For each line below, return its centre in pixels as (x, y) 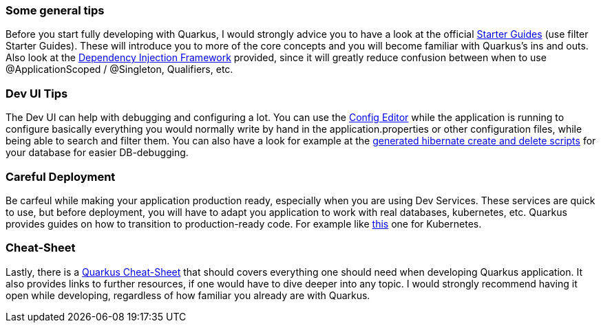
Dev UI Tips (37, 93)
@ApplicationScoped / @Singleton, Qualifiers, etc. (119, 69)
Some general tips (55, 10)
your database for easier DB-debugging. (97, 153)
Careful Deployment (61, 176)
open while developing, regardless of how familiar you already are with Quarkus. (188, 295)
